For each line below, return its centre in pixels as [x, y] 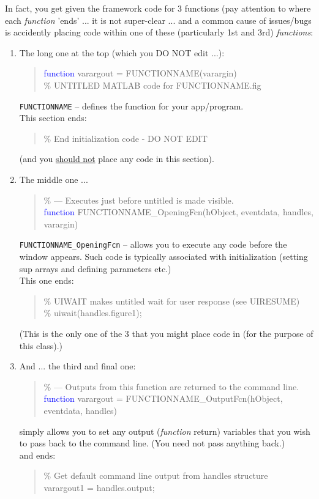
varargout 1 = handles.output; [99, 487]
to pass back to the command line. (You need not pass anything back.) [152, 443]
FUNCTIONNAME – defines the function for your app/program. [131, 105]
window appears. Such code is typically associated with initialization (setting [163, 257]
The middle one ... [54, 179]
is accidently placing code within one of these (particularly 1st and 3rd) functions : [159, 32]
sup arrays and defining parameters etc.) [95, 268]
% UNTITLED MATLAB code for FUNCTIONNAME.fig [152, 85]
